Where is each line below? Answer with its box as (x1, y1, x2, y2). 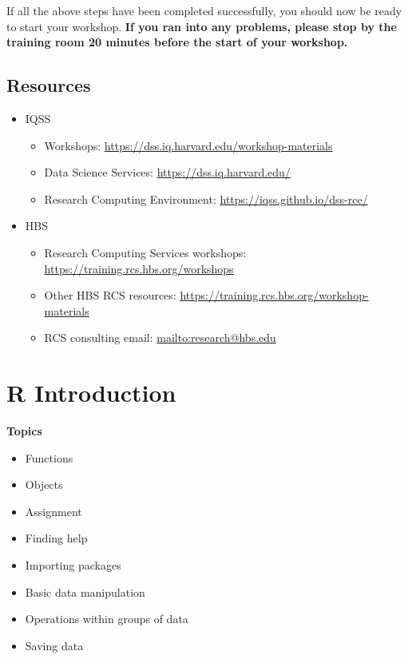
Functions (25, 449, 73, 466)
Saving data (25, 637, 84, 653)
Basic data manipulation (25, 583, 145, 600)
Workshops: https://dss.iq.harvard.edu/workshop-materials (44, 137, 333, 153)
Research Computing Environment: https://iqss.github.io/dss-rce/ (44, 190, 368, 207)
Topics (6, 423, 42, 439)
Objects (25, 476, 63, 493)
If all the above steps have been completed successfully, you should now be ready (6, 2, 402, 18)
